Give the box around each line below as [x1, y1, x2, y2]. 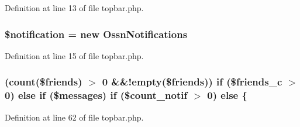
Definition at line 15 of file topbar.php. [5, 49, 144, 61]
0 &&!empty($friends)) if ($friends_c [102, 74, 282, 89]
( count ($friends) [5, 74, 82, 89]
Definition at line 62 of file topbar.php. [5, 111, 144, 123]
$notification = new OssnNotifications [5, 26, 188, 41]
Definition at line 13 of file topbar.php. [5, 2, 144, 13]
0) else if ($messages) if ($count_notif [5, 88, 188, 102]
